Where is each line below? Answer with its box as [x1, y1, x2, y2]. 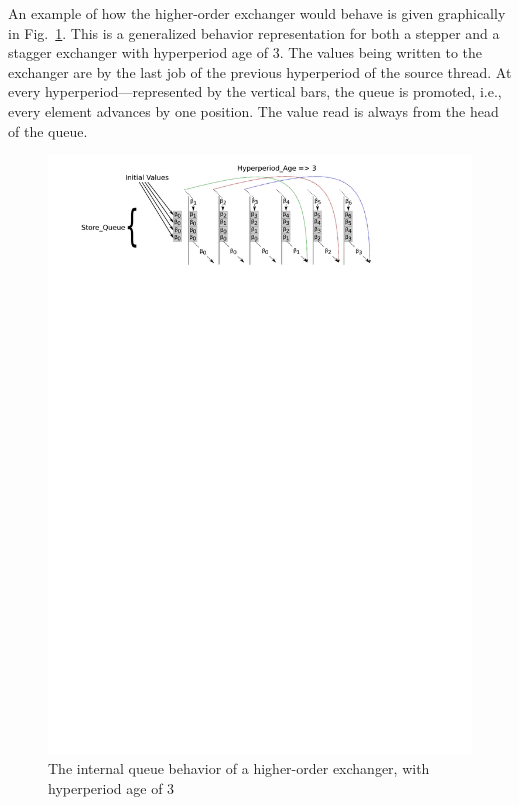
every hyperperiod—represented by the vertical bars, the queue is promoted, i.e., [8, 81, 502, 102]
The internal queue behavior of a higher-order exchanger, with [48, 758, 430, 779]
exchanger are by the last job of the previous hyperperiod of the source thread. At [8, 61, 512, 82]
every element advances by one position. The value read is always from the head [8, 100, 499, 121]
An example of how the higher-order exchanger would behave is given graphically [8, 3, 506, 23]
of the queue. [8, 120, 88, 141]
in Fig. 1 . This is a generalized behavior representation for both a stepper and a [8, 22, 500, 43]
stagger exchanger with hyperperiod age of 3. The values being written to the [8, 42, 483, 63]
